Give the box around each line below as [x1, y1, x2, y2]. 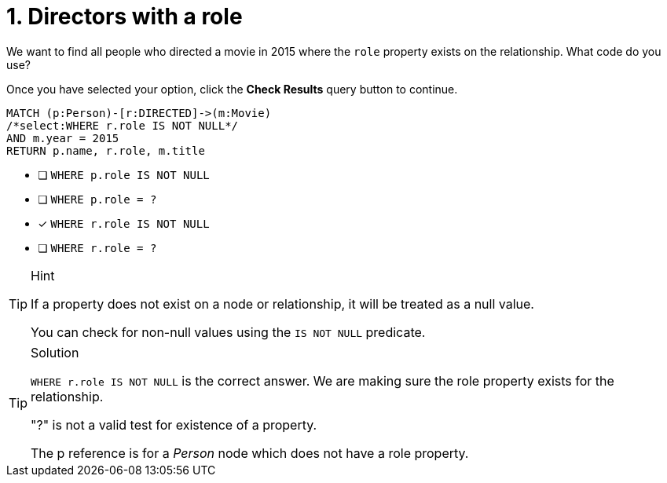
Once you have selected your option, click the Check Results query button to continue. [6, 82, 458, 96]
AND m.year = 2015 [6, 131, 119, 145]
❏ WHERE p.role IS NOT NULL [38, 167, 210, 181]
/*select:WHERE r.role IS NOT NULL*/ [6, 119, 239, 132]
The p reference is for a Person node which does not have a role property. [31, 445, 469, 461]
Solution [31, 344, 79, 360]
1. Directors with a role [6, 3, 243, 30]
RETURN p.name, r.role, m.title [6, 144, 205, 157]
